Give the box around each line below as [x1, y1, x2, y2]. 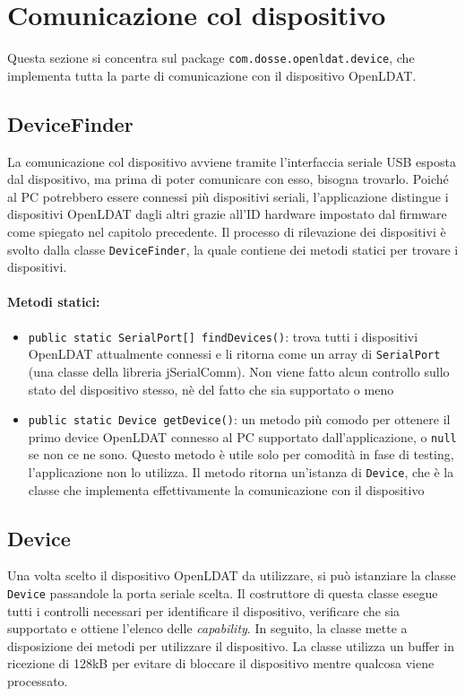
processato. [7, 672, 68, 691]
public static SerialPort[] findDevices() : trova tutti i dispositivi [28, 326, 418, 345]
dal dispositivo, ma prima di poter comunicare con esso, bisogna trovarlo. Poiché [7, 170, 449, 188]
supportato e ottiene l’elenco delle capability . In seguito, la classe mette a [7, 619, 408, 638]
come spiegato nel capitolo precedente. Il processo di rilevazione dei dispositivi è [7, 222, 446, 240]
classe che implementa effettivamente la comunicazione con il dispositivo [28, 480, 425, 499]
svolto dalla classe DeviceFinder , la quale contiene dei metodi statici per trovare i [7, 239, 459, 258]
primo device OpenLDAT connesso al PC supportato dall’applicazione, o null [28, 427, 457, 446]
